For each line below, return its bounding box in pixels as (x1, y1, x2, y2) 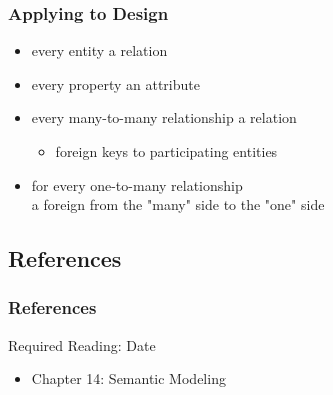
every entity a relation (31, 40, 168, 61)
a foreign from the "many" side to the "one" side (31, 194, 325, 215)
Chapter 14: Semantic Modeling (31, 368, 226, 389)
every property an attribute (31, 73, 200, 94)
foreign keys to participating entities (55, 141, 278, 161)
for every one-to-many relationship (31, 174, 243, 195)
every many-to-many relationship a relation (31, 107, 297, 128)
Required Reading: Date (8, 334, 156, 355)
